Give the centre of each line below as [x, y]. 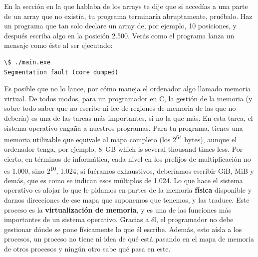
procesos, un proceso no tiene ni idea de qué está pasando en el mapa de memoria [129, 239]
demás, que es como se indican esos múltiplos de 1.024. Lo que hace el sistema [124, 180]
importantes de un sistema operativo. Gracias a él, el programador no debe [119, 219]
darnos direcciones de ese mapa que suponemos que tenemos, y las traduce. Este [127, 200]
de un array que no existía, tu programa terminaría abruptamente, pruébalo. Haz [128, 16]
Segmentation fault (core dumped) [61, 72]
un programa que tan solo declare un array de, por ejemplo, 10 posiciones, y [120, 26]
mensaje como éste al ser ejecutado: [58, 45]
